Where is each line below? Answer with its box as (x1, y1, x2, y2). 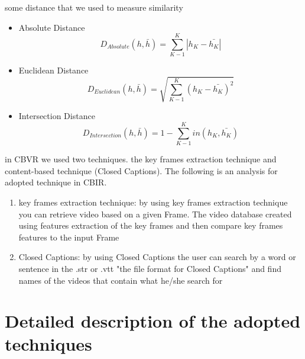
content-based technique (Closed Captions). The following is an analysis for (5, 164, 278, 177)
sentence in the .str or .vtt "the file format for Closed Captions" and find (18, 262, 281, 274)
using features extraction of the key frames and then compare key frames (18, 219, 283, 232)
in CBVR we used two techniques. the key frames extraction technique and (5, 153, 277, 165)
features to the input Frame (18, 230, 119, 243)
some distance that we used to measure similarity (5, 1, 183, 13)
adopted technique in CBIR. (5, 176, 107, 188)
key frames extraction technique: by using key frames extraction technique (18, 195, 288, 208)
